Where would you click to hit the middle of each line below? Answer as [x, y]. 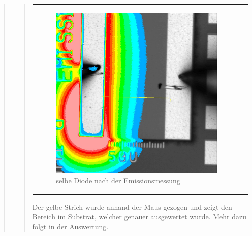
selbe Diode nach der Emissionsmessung [118, 180]
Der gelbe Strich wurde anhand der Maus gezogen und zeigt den [132, 206]
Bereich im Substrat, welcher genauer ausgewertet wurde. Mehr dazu [139, 216]
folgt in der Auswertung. [70, 227]
